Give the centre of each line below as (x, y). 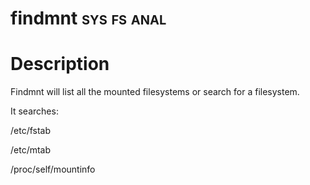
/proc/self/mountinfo (53, 169)
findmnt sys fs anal (88, 18)
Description (60, 64)
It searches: (34, 111)
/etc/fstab (31, 131)
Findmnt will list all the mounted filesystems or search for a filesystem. (155, 92)
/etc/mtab (31, 150)
